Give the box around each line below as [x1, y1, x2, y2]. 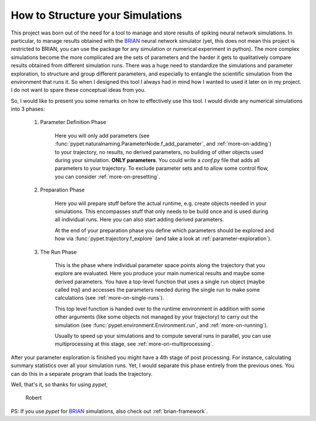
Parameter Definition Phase [40, 119, 107, 126]
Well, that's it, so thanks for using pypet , [11, 381, 108, 388]
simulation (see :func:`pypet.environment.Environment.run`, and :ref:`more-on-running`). [54, 321, 269, 328]
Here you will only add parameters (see [54, 132, 150, 139]
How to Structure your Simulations [11, 9, 183, 22]
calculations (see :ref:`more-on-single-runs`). [54, 295, 164, 302]
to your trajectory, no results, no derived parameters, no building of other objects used [54, 148, 263, 155]
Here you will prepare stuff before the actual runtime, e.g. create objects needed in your [54, 200, 267, 207]
